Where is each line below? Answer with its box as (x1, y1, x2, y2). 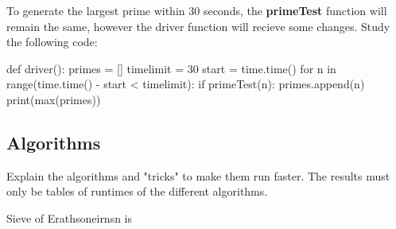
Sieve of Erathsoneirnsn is (6, 209, 133, 226)
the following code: (6, 33, 98, 50)
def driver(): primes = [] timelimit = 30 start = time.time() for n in (6, 60, 336, 76)
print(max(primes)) (6, 91, 101, 107)
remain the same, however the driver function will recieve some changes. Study (6, 17, 390, 34)
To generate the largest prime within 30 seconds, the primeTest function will (6, 2, 387, 18)
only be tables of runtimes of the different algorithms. (6, 183, 268, 200)
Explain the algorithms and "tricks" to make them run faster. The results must (6, 167, 390, 184)
